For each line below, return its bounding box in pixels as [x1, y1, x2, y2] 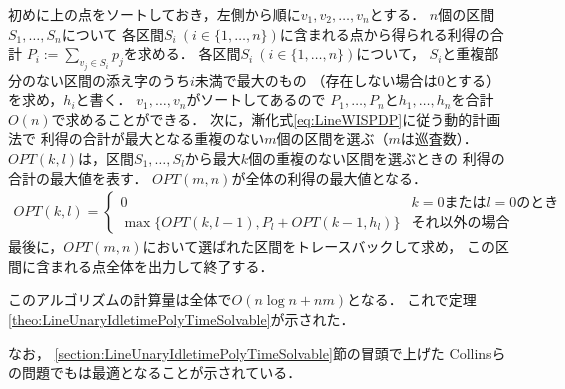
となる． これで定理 [347, 289, 477, 310]
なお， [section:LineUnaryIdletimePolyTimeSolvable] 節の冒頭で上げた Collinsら [8, 342, 506, 363]
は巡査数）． [400, 128, 478, 149]
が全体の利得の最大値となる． [231, 167, 427, 188]
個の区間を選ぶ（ [276, 128, 389, 149]
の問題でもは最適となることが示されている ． [8, 362, 302, 383]
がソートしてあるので [186, 89, 326, 110]
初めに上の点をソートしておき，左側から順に [8, 4, 301, 24]
